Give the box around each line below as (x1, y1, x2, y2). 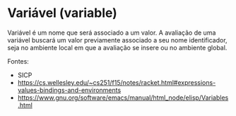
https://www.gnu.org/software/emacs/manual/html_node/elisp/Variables (17, 93, 229, 102)
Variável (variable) (7, 5, 118, 21)
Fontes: (7, 57, 30, 65)
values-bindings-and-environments (17, 86, 122, 94)
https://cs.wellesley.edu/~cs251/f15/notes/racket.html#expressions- (17, 78, 216, 86)
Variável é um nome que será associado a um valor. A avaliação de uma (7, 28, 216, 37)
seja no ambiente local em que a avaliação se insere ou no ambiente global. (7, 43, 228, 52)
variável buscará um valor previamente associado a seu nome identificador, (7, 35, 228, 44)
